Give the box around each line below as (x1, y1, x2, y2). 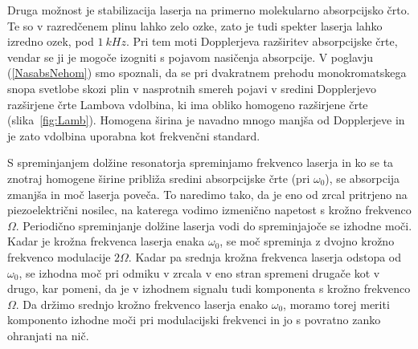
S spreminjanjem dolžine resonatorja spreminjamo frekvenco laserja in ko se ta (7, 154, 394, 171)
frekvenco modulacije (7, 248, 111, 265)
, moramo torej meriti (283, 295, 390, 312)
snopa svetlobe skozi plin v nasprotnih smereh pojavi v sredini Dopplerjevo (7, 79, 376, 96)
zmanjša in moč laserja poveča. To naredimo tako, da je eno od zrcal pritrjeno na (7, 185, 408, 202)
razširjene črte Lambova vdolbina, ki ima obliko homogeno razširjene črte (7, 95, 368, 112)
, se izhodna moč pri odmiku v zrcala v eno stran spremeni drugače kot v (18, 264, 380, 281)
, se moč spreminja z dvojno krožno (219, 233, 395, 250)
